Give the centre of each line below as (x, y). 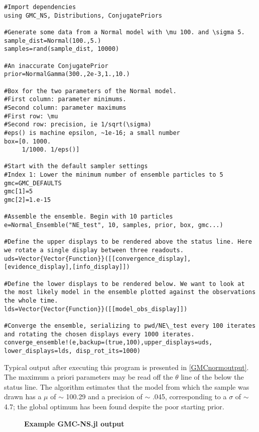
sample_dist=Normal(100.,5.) (53, 41)
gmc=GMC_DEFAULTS (33, 183)
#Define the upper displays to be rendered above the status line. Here (128, 242)
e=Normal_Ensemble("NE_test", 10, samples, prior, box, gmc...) (114, 225)
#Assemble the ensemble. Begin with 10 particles (89, 217)
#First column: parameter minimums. (65, 99)
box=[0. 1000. (28, 141)
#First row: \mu (31, 116)
